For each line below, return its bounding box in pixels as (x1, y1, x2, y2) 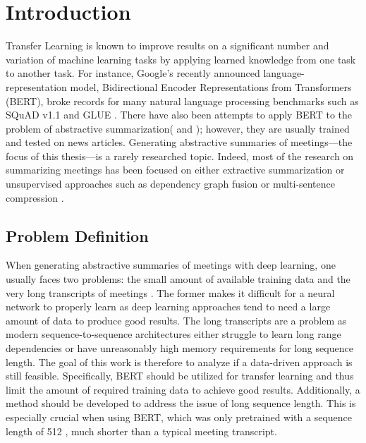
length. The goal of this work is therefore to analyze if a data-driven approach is (6, 354, 353, 369)
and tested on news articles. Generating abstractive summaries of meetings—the (6, 135, 353, 150)
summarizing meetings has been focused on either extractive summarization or (6, 162, 345, 177)
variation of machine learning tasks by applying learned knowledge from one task (6, 51, 356, 66)
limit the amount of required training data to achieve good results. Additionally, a (6, 382, 360, 396)
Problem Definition (6, 224, 149, 246)
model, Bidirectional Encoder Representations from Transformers (70, 79, 352, 94)
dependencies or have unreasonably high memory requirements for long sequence (6, 341, 353, 356)
